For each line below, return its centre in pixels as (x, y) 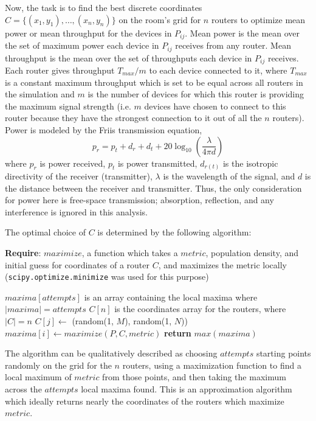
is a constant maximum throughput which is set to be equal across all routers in (154, 82)
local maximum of (38, 377)
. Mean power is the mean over (242, 33)
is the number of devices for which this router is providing (196, 94)
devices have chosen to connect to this (215, 106)
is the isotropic (250, 163)
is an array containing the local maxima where (171, 297)
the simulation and (40, 94)
